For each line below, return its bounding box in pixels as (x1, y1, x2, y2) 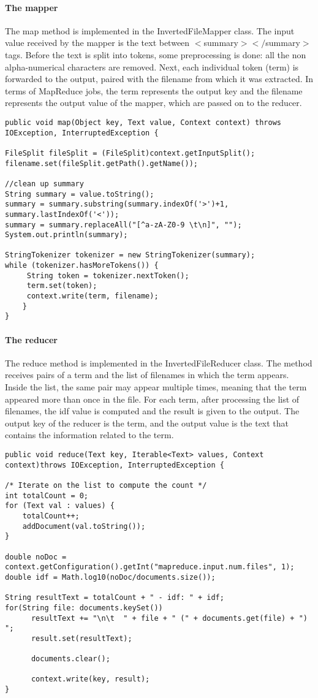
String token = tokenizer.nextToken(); (26, 271, 189, 280)
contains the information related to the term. (5, 428, 174, 441)
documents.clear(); (31, 654, 110, 664)
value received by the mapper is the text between (5, 36, 190, 49)
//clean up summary (5, 179, 84, 188)
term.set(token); (26, 281, 97, 290)
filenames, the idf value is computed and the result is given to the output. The (5, 404, 300, 417)
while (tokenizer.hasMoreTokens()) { (5, 261, 159, 270)
